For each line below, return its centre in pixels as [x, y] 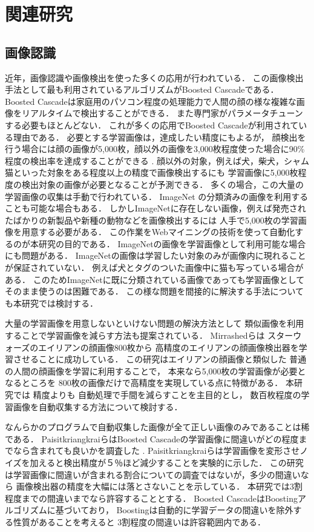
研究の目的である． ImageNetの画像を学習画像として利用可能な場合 [172, 243]
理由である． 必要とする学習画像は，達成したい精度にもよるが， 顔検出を [159, 137]
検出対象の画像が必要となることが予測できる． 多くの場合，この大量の [162, 184]
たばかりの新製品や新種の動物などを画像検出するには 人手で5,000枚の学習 [152, 220]
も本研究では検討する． [51, 303]
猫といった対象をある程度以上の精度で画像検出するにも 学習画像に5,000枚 [152, 172]
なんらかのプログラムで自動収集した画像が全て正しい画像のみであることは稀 [157, 427]
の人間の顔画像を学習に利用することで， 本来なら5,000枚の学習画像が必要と [155, 371]
